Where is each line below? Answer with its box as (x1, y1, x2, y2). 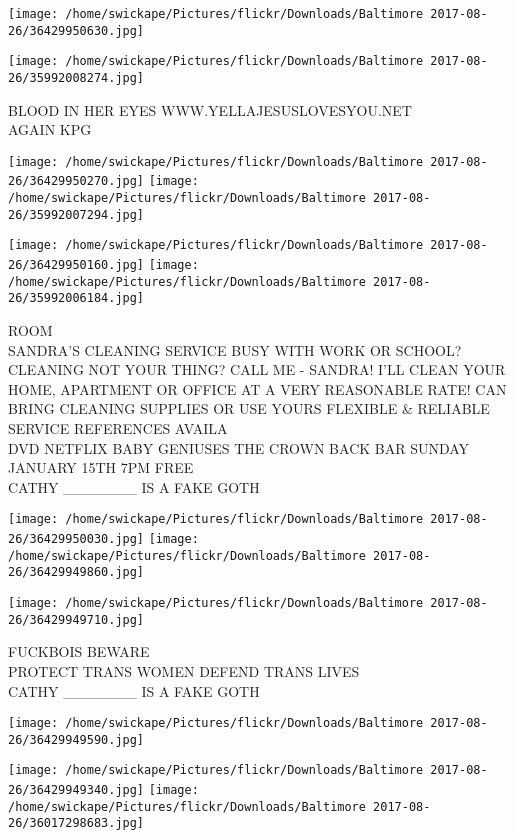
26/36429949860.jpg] (8, 565, 145, 580)
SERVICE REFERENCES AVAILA (8, 418, 228, 439)
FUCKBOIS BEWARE (8, 641, 150, 662)
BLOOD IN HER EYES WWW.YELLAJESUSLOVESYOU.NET (8, 99, 412, 120)
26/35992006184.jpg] (8, 291, 145, 306)
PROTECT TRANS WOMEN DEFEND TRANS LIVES (8, 660, 360, 681)
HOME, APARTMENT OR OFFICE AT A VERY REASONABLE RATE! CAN (8, 378, 507, 399)
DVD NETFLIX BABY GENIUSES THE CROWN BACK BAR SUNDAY (8, 437, 470, 458)
